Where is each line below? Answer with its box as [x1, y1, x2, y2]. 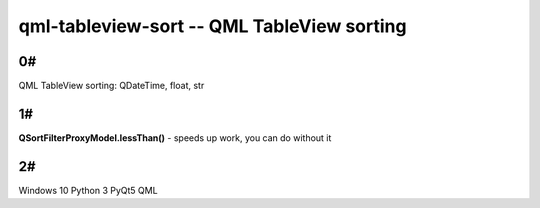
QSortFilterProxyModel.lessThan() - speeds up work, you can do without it [18, 131, 332, 144]
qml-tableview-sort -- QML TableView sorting [18, 15, 407, 37]
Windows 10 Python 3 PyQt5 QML [18, 184, 159, 196]
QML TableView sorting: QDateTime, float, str [18, 80, 205, 92]
